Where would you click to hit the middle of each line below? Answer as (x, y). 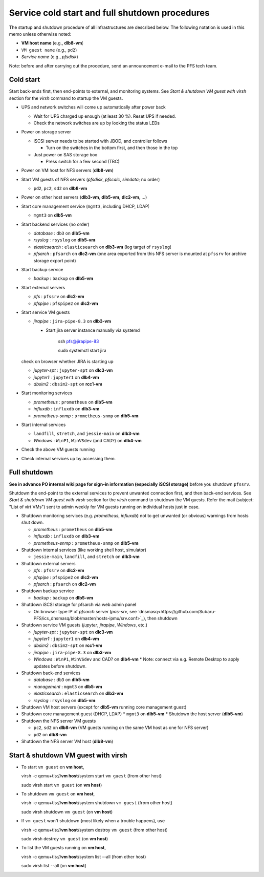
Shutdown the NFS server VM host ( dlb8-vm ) (67, 741)
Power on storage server (46, 132)
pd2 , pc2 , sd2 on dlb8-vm (60, 189)
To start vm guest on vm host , (53, 767)
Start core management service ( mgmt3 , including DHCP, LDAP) (86, 206)
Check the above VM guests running (58, 449)
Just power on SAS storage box (65, 154)
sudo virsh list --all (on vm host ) (54, 866)
